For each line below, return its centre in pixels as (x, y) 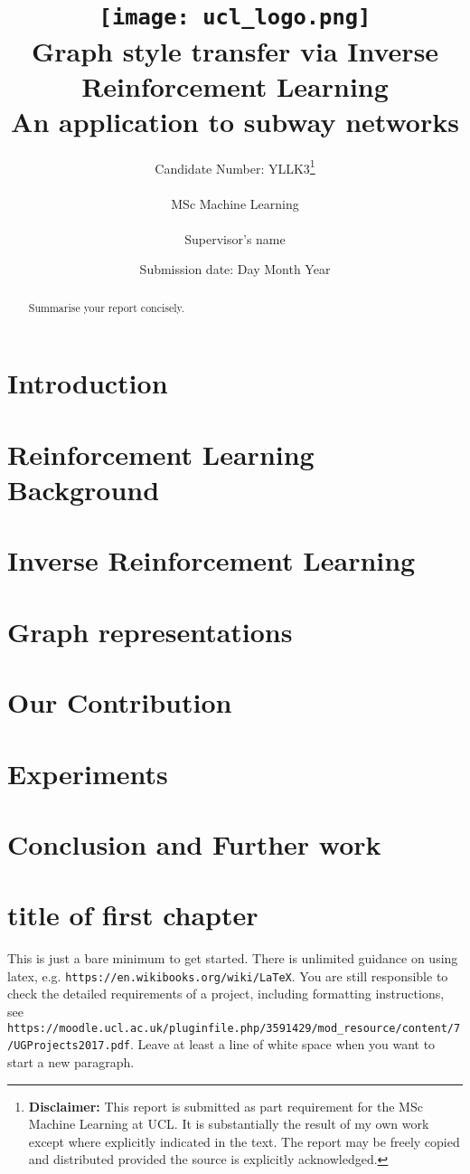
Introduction (88, 383)
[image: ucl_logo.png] (235, 18)
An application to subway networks (235, 121)
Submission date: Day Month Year (235, 269)
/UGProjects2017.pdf (69, 1046)
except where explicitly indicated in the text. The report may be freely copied (244, 1141)
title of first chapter (133, 915)
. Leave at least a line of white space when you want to (283, 1044)
